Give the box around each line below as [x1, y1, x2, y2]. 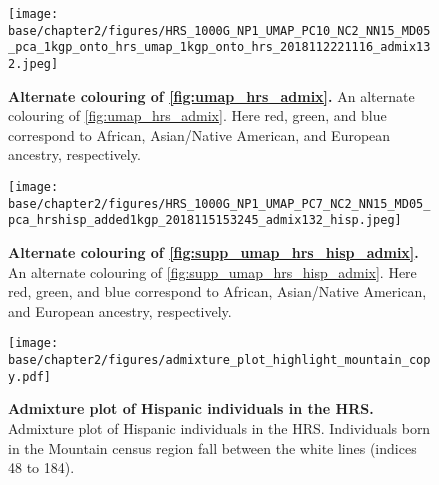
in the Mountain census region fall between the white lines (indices [8, 437, 417, 458]
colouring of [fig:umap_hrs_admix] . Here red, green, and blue [8, 105, 387, 126]
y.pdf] [8, 369, 51, 384]
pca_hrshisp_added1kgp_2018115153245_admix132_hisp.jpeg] [8, 213, 402, 228]
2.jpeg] [8, 56, 59, 71]
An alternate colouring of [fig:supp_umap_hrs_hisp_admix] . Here [8, 261, 417, 282]
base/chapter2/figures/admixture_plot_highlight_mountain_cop [8, 353, 431, 367]
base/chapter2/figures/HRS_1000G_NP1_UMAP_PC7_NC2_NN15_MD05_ [8, 196, 431, 211]
